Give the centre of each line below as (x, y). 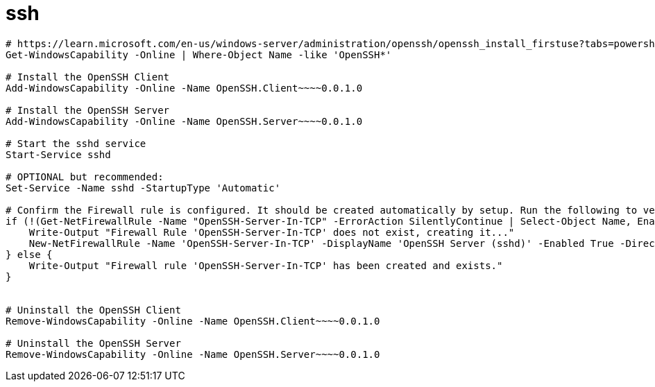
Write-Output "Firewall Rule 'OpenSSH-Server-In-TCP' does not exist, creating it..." (272, 232)
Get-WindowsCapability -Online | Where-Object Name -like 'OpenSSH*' (199, 54)
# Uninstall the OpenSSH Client (93, 310)
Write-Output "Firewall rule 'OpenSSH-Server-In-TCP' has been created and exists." (266, 265)
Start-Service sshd (58, 154)
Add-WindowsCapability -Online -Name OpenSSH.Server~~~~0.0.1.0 (184, 121)
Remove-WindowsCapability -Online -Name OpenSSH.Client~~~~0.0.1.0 (193, 321)
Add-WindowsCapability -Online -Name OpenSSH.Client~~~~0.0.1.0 (184, 88)
